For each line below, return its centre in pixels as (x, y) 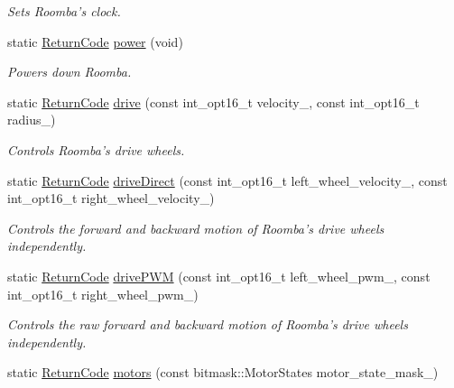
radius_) (32, 120)
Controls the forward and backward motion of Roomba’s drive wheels (196, 228)
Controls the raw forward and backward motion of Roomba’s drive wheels (208, 324)
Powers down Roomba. (69, 72)
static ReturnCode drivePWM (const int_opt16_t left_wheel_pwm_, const (219, 276)
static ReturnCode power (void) (95, 41)
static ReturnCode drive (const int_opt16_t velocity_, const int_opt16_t (213, 102)
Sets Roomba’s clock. (64, 11)
